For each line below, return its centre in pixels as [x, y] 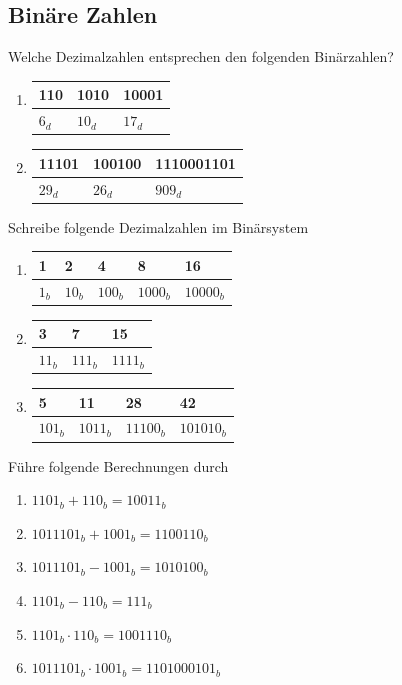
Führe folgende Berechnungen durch [118, 465]
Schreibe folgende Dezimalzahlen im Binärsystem [158, 226]
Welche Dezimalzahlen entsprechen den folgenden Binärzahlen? [201, 56]
